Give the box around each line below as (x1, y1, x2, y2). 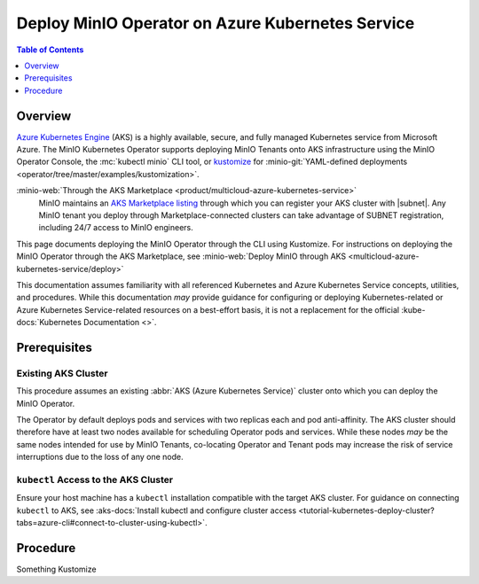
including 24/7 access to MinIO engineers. (38, 222, 194, 233)
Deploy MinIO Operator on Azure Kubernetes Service (16, 13, 415, 33)
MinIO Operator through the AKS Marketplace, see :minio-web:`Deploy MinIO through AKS (16, 251, 347, 261)
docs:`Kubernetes (16, 317, 82, 328)
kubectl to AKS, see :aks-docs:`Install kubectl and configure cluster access (16, 505, 297, 516)
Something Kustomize (16, 564, 97, 575)
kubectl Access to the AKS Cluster (16, 473, 173, 486)
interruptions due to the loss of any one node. (16, 452, 184, 463)
